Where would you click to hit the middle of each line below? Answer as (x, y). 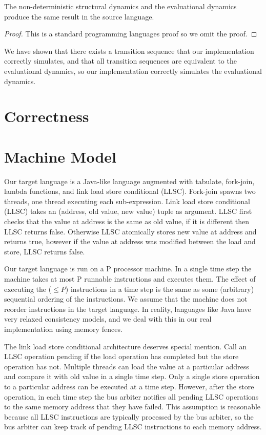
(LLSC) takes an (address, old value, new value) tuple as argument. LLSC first (128, 211)
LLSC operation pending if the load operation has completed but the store (121, 356)
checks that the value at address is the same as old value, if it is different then (127, 221)
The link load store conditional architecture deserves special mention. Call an (126, 346)
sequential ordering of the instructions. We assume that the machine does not (126, 299)
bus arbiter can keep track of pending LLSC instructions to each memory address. (133, 427)
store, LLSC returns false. (45, 251)
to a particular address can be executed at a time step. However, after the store (129, 386)
